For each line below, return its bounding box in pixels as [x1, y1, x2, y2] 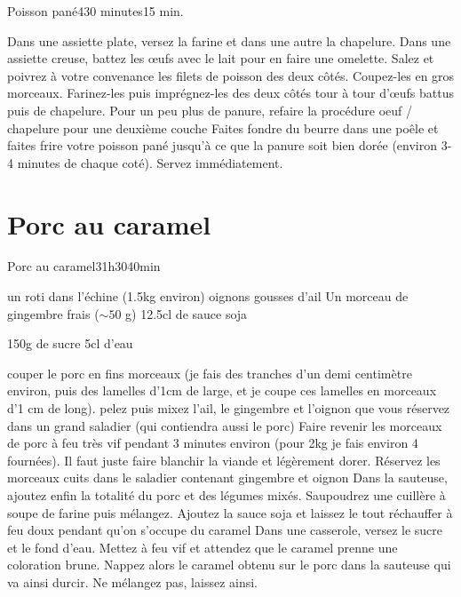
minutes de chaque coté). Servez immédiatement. [17, 153, 283, 171]
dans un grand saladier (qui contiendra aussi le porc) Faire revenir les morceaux [7, 416, 442, 434]
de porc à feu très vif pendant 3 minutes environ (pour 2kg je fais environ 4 [7, 434, 418, 452]
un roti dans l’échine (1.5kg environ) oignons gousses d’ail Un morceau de [7, 287, 409, 306]
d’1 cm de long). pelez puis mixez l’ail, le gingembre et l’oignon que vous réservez [7, 399, 450, 418]
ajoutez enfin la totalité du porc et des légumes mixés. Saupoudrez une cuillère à [7, 486, 446, 504]
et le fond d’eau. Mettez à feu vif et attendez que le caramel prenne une [7, 537, 398, 556]
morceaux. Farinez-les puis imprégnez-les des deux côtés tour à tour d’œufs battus [7, 84, 454, 102]
